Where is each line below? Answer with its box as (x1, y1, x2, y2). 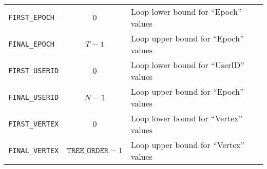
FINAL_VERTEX (8, 146, 59, 155)
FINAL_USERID (8, 93, 59, 101)
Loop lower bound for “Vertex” (130, 112, 243, 124)
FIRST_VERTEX (8, 120, 59, 128)
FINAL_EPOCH (8, 40, 55, 48)
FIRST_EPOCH (8, 13, 55, 22)
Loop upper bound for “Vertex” (130, 139, 245, 151)
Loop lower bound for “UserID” (130, 59, 244, 71)
